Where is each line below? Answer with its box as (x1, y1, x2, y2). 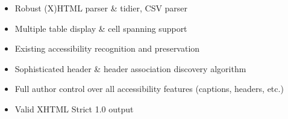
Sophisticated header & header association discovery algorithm (14, 62, 246, 75)
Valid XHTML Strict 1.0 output (14, 102, 134, 115)
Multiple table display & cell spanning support (14, 22, 187, 34)
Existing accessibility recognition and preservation (14, 42, 200, 55)
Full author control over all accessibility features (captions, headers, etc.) (14, 82, 284, 95)
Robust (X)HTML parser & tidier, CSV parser (14, 2, 188, 14)
